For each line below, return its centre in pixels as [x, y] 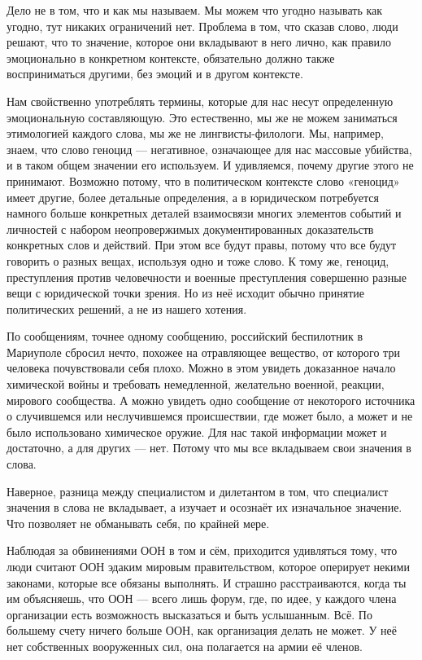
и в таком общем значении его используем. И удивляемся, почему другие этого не [210, 165]
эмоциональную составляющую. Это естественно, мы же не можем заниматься [202, 117]
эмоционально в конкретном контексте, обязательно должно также [171, 57]
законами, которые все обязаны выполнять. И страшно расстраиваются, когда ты [207, 582]
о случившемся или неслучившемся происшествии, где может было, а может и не [210, 416]
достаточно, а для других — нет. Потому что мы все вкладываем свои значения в [209, 448]
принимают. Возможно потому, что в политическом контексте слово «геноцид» [203, 180]
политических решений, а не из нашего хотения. [127, 308]
